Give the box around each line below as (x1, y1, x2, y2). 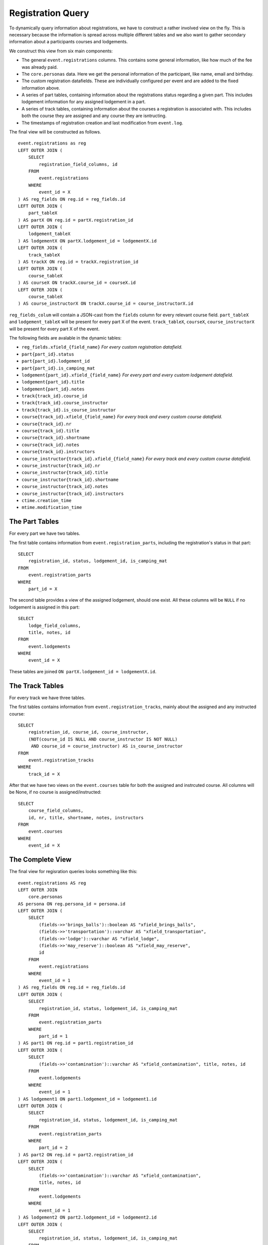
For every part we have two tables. (9, 530, 80, 536)
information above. (21, 85, 61, 91)
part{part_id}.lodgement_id (21, 359, 90, 364)
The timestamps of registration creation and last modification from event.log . (21, 120, 184, 125)
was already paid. (21, 64, 58, 70)
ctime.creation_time (21, 498, 72, 503)
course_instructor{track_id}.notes (21, 484, 109, 490)
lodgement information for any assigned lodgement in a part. (21, 99, 146, 105)
